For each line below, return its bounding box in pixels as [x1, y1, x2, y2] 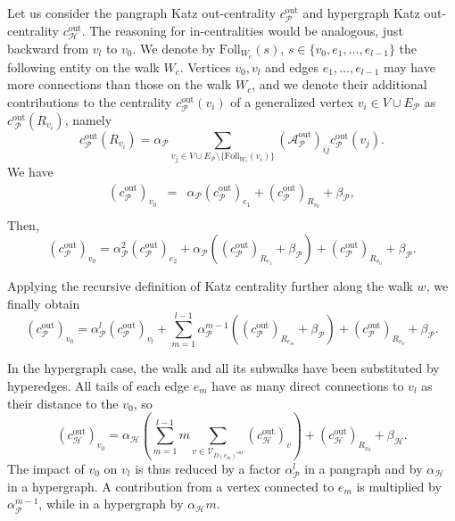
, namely [64, 110, 112, 128]
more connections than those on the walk [7, 75, 232, 94]
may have [383, 57, 435, 76]
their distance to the [7, 393, 119, 412]
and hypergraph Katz [302, 4, 420, 21]
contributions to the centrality [7, 92, 172, 111]
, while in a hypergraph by [38, 494, 184, 513]
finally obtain [7, 294, 80, 312]
